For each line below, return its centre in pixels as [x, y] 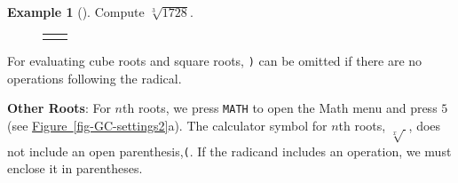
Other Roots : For [59, 108]
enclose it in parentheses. [75, 168]
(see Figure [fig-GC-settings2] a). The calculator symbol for [167, 125]
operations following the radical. [95, 78]
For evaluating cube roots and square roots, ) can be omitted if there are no [215, 60]
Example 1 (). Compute [76, 12]
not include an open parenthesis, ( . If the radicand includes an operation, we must [229, 151]
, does [425, 125]
